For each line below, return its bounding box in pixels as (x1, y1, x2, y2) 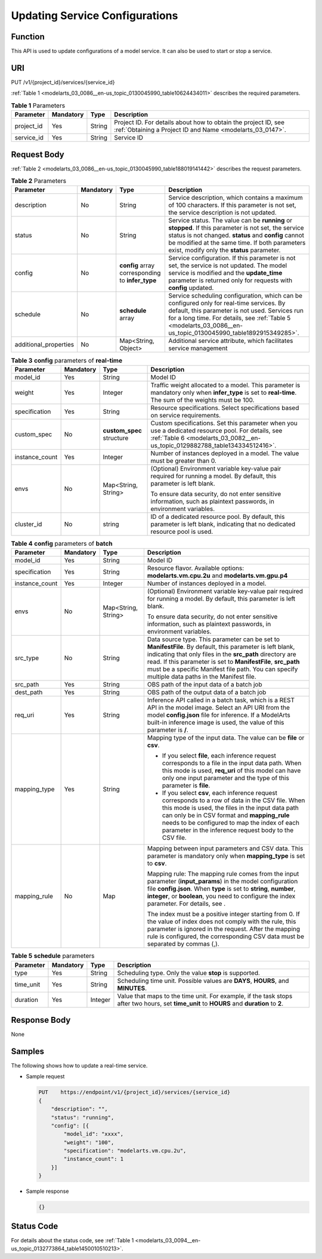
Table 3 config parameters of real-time (11, 356, 122, 364)
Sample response (26, 1187, 69, 1195)
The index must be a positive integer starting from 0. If (147, 910, 301, 918)
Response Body (11, 1014, 71, 1025)
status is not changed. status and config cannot (168, 231, 304, 240)
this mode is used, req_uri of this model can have (162, 766, 301, 775)
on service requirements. (150, 411, 221, 419)
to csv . (147, 859, 167, 868)
